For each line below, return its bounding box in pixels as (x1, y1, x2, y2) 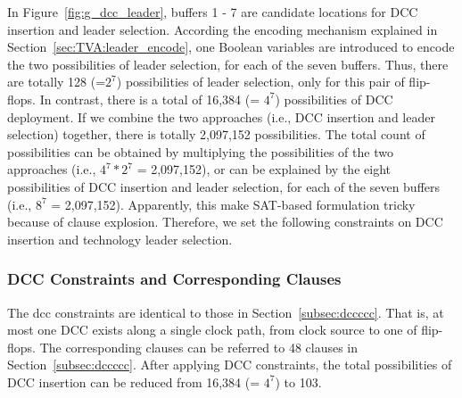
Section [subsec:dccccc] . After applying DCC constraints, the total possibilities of (7, 355, 452, 374)
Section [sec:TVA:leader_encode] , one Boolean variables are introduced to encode (7, 37, 455, 56)
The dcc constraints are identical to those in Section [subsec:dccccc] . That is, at (7, 303, 444, 321)
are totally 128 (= (7, 72, 106, 91)
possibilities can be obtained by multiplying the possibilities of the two (7, 142, 393, 161)
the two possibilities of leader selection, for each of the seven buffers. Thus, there (7, 54, 449, 73)
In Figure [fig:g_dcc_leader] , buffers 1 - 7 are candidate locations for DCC (7, 3, 418, 21)
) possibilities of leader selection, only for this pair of (116, 72, 405, 91)
